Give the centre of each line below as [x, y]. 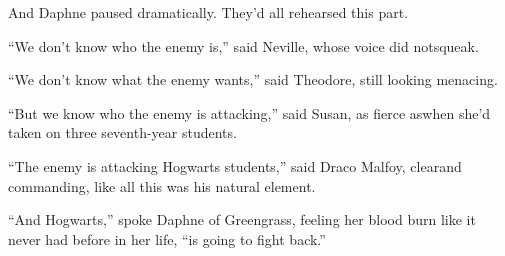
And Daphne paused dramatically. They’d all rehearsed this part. [208, 12]
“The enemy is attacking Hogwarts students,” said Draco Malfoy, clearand [235, 165]
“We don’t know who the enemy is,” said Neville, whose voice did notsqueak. [243, 45]
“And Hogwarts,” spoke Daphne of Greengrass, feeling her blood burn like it [242, 219]
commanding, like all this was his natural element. [162, 185]
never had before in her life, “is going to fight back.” [167, 238]
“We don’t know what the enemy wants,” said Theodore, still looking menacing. [253, 79]
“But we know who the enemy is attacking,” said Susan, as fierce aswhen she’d [249, 112]
